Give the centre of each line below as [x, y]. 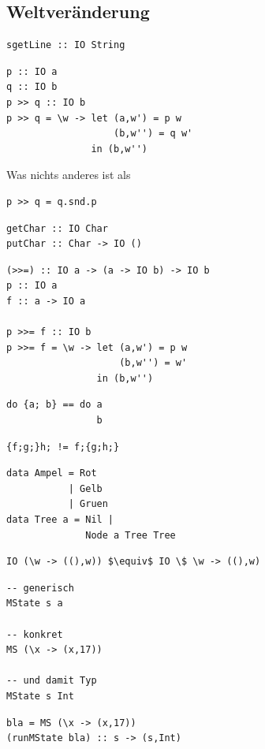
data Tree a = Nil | [60, 520]
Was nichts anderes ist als [69, 175]
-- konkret [35, 634]
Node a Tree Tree [131, 535]
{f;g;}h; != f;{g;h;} [63, 447]
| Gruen [88, 504]
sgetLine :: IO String [66, 45]
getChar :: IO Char [57, 228]
